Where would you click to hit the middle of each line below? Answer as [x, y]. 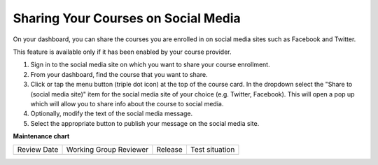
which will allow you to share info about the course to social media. [127, 103]
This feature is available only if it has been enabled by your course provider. [122, 52]
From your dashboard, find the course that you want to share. [119, 74]
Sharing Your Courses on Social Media [127, 18]
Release [170, 150]
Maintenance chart [41, 136]
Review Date [38, 150]
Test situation [212, 150]
